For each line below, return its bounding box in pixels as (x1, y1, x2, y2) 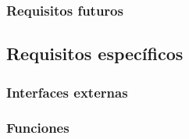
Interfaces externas (6, 82, 128, 102)
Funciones (6, 118, 70, 137)
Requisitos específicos (6, 41, 184, 66)
